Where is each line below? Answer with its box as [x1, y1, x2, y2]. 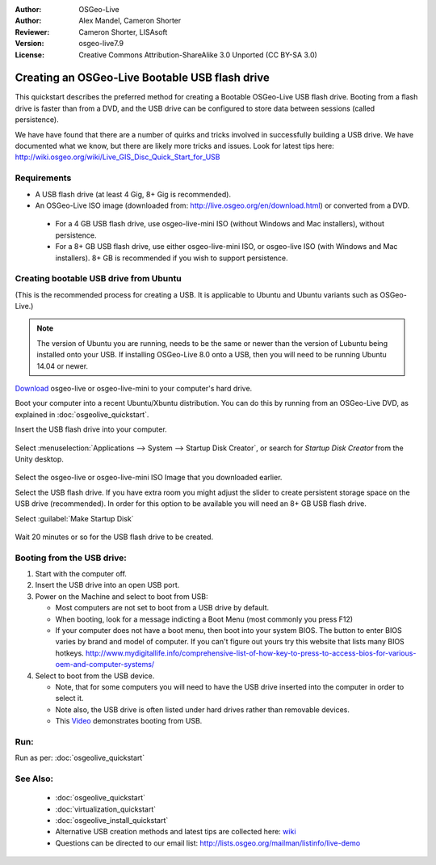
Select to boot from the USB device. [35, 671, 155, 681]
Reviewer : [15, 27, 50, 36]
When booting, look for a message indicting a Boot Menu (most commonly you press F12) [55, 614, 354, 624]
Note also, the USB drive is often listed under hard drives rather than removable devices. [55, 704, 350, 715]
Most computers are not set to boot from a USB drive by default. [55, 603, 270, 613]
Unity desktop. [15, 454, 64, 464]
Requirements [15, 172, 72, 184]
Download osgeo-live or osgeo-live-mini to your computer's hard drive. [15, 384, 253, 393]
